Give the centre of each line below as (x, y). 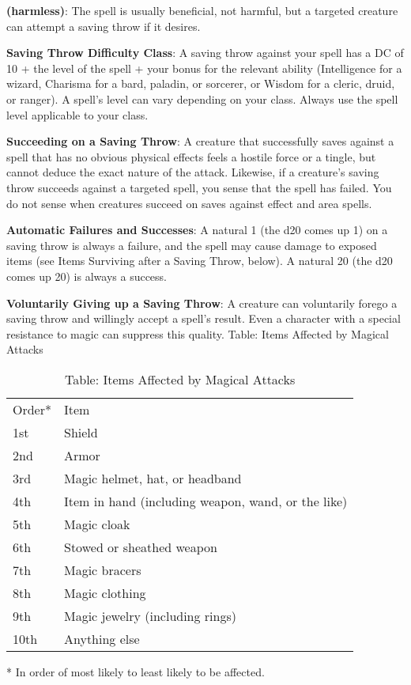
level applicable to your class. (77, 114)
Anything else (102, 638)
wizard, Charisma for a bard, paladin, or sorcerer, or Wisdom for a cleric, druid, (201, 83)
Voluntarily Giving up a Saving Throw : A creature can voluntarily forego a (202, 303)
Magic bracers (103, 570)
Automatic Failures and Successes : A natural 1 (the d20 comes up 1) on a (197, 230)
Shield (81, 432)
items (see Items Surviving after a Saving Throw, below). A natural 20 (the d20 (200, 261)
